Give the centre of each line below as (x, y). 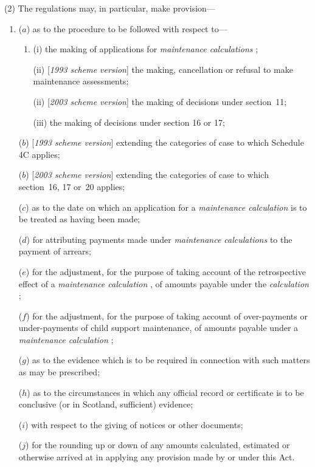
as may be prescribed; (59, 372)
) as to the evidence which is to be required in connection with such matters (168, 360)
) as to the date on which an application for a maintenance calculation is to (166, 207)
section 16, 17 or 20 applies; (72, 186)
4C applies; (39, 154)
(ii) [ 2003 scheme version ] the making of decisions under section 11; (160, 101)
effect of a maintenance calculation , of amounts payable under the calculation (164, 283)
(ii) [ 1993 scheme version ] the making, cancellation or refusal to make (163, 69)
